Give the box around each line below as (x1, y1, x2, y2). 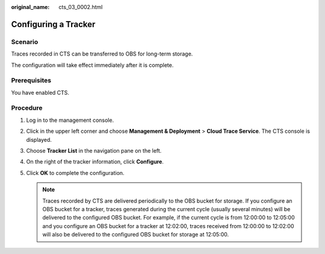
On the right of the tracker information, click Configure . (26, 158, 164, 165)
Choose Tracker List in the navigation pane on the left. (26, 147, 162, 154)
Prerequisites (11, 76, 51, 84)
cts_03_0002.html (58, 4, 103, 10)
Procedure (11, 104, 43, 112)
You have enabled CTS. (11, 89, 69, 96)
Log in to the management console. (26, 116, 114, 124)
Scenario (11, 37, 39, 46)
